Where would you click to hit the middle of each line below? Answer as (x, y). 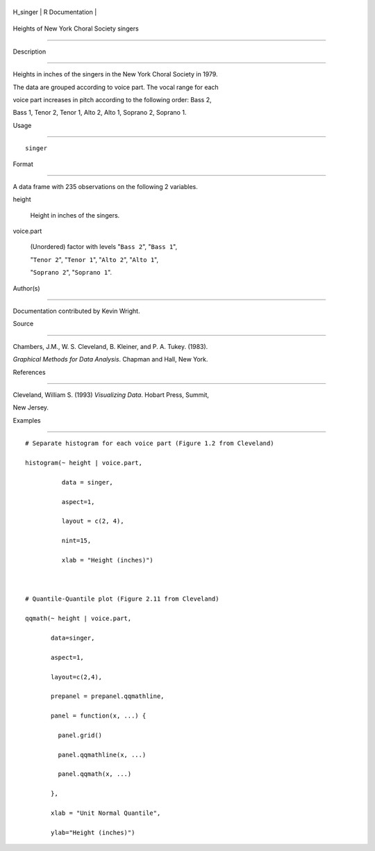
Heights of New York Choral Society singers (76, 29)
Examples (27, 420)
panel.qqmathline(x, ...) (102, 755)
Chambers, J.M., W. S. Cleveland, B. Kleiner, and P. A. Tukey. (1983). (110, 346)
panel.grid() (80, 735)
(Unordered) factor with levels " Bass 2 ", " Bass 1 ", (104, 247)
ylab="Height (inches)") (93, 832)
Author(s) (27, 288)
